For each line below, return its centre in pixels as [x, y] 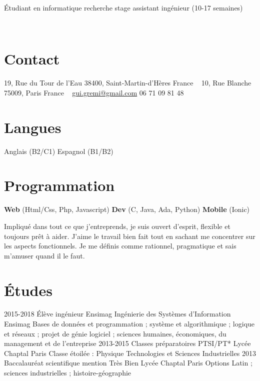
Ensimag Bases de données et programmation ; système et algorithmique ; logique [129, 324]
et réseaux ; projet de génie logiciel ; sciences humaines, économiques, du [115, 333]
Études [28, 290]
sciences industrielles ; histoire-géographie [68, 372]
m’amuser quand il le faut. [44, 255]
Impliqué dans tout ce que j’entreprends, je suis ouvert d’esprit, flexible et [117, 226]
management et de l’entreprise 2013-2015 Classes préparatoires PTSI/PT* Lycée [127, 343]
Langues [33, 127]
